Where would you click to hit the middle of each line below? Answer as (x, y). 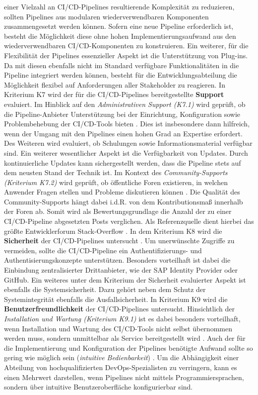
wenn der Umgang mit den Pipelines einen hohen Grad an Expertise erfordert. (123, 133)
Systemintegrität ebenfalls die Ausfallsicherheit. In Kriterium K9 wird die (116, 299)
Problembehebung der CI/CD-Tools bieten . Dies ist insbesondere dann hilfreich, (127, 124)
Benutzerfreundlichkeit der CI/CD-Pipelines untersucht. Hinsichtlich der (120, 309)
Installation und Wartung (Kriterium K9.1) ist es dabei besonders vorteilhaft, (122, 318)
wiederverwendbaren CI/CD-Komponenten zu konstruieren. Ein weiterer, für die (126, 46)
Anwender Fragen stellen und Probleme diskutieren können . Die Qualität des (122, 192)
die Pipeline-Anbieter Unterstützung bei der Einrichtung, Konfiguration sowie (122, 114)
